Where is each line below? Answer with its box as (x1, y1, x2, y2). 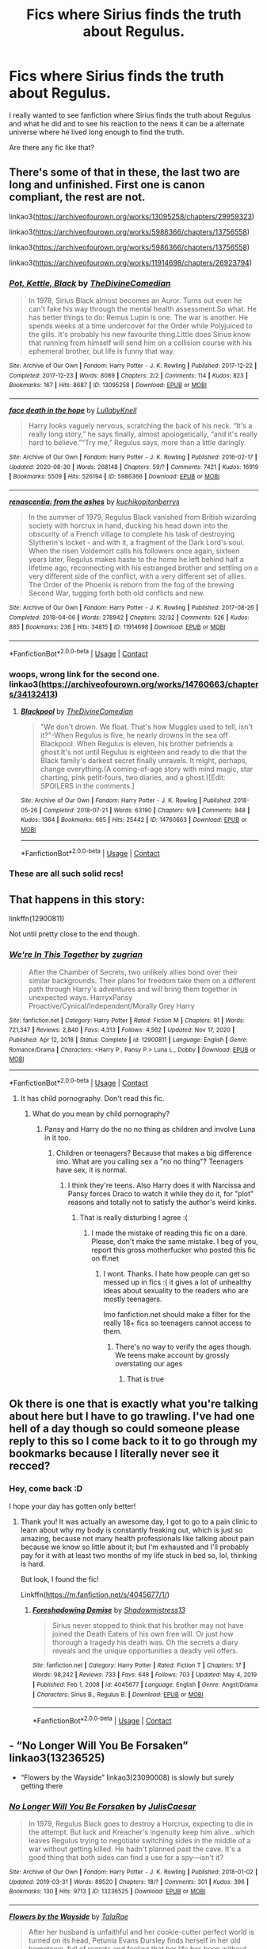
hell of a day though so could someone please (9, 1422, 240, 1436)
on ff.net (91, 1253, 120, 1263)
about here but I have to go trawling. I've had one (9, 1409, 255, 1424)
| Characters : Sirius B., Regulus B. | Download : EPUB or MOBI (32, 1691, 204, 1699)
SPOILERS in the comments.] (40, 781, 135, 790)
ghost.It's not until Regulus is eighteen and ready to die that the (40, 747, 248, 757)
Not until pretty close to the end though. (9, 929, 139, 939)
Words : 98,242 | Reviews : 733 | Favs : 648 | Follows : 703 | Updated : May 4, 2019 (32, 1671, 257, 1679)
